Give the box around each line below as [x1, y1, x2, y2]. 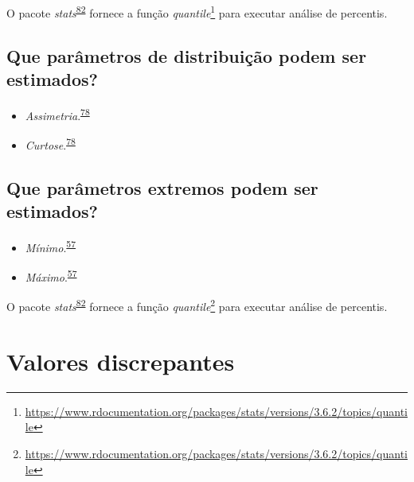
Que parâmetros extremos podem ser [6, 175, 318, 200]
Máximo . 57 [25, 266, 77, 285]
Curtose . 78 [25, 134, 76, 153]
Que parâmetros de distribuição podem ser [6, 43, 367, 68]
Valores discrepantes [6, 344, 235, 377]
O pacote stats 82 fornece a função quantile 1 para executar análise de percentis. [6, 2, 388, 21]
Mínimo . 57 [25, 236, 76, 255]
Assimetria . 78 [25, 104, 90, 123]
